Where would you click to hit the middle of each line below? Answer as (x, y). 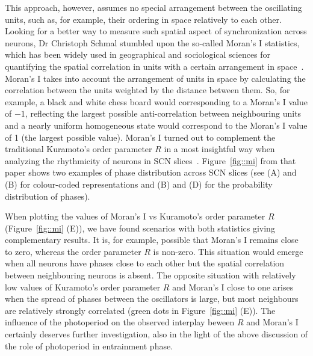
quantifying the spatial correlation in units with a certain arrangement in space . (154, 66)
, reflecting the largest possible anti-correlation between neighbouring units (163, 113)
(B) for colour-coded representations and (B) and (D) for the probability (139, 184)
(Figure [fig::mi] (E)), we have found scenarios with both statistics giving (140, 228)
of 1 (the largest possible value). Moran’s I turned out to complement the (140, 137)
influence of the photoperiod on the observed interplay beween (120, 322)
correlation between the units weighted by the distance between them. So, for (147, 90)
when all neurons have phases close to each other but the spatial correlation (145, 263)
